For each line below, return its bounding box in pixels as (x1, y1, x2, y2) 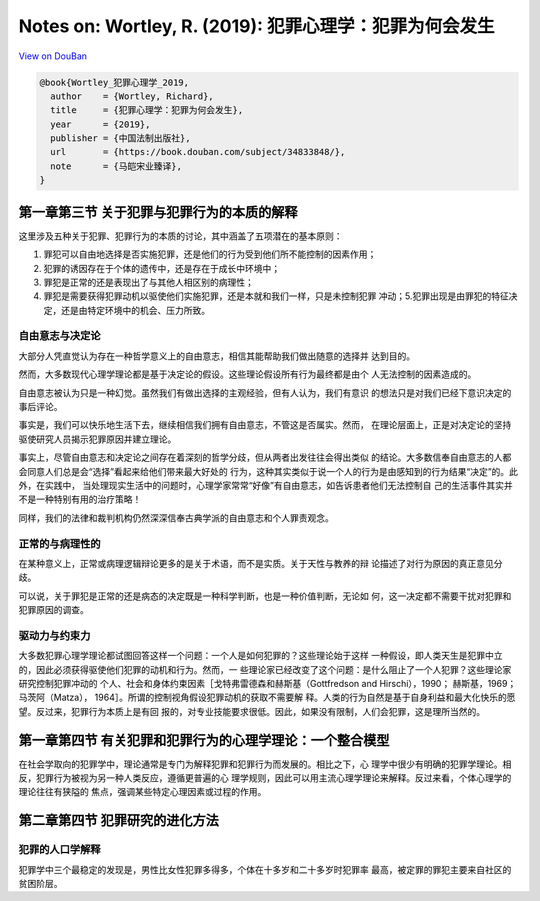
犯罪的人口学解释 (18, 843, 101, 857)
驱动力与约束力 (18, 628, 91, 642)
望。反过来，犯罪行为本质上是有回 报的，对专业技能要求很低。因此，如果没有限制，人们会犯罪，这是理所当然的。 (18, 705, 485, 717)
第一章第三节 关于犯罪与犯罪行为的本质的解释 (18, 203, 298, 220)
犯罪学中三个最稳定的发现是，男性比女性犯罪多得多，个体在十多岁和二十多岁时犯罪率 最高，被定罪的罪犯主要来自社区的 (18, 863, 512, 875)
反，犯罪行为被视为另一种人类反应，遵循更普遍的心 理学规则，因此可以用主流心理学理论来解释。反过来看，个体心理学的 (18, 772, 512, 784)
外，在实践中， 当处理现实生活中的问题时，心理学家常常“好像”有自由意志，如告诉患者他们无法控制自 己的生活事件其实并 (18, 479, 514, 491)
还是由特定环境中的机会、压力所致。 (60, 304, 210, 316)
